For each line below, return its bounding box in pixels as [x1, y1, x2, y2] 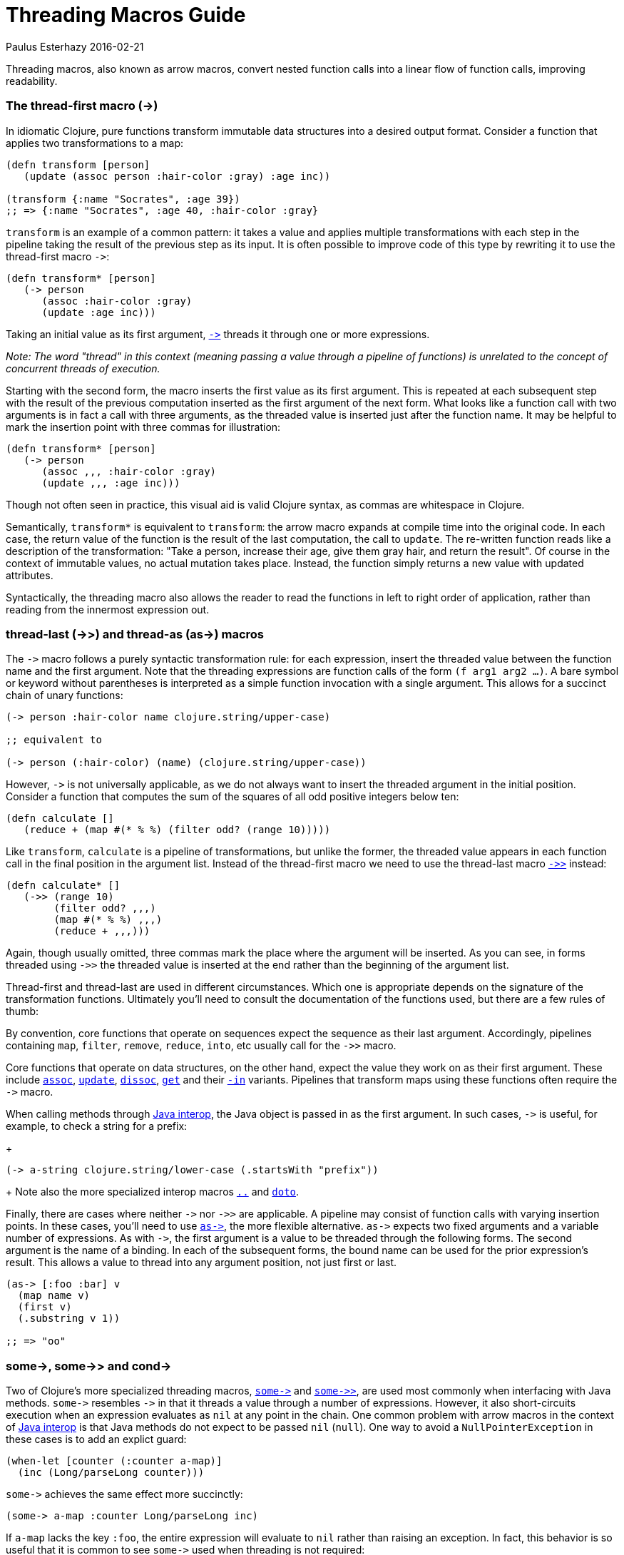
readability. [6, 74, 58, 87]
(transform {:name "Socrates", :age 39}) [6, 193, 240, 205]
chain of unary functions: [6, 689, 123, 702]
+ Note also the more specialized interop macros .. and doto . [6, 1186, 300, 1198]
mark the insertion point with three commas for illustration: [6, 420, 281, 433]
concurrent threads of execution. [6, 362, 160, 374]
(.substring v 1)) [17, 1312, 121, 1325]
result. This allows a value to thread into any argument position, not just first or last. [6, 1256, 397, 1269]
